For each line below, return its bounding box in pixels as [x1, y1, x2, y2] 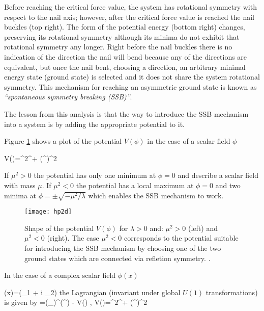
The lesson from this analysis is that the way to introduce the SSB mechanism [4, 108, 249, 119]
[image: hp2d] [24, 208, 72, 216]
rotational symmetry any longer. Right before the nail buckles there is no [4, 41, 232, 52]
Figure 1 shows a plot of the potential [4, 136, 122, 146]
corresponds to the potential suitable [124, 232, 239, 243]
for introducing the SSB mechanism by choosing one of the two [24, 243, 221, 253]
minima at [4, 190, 36, 200]
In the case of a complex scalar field [4, 270, 116, 280]
